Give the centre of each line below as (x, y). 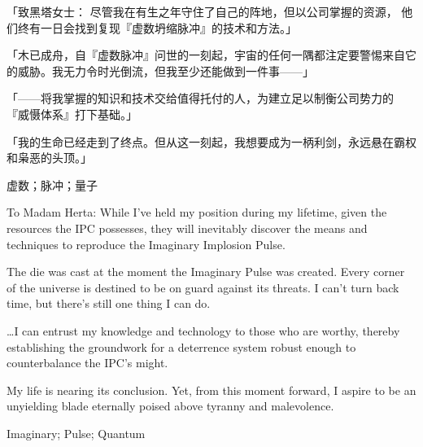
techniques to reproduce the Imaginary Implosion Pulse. (146, 244)
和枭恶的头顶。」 (49, 158)
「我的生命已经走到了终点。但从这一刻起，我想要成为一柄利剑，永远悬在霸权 (211, 141)
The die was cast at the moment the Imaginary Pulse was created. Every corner (206, 272)
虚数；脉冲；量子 (52, 184)
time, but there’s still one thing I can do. (109, 303)
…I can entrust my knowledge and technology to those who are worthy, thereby (203, 330)
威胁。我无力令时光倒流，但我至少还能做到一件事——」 (166, 70)
